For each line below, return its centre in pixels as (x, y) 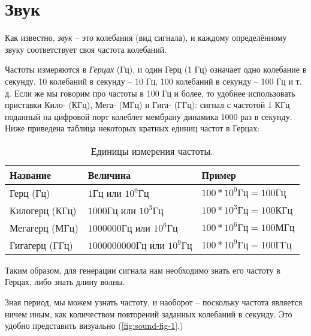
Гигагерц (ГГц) (41, 245)
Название (31, 175)
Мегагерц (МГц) (44, 227)
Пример (219, 175)
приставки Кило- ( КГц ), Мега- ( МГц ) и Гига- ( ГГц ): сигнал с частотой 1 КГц (147, 105)
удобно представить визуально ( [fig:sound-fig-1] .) (94, 325)
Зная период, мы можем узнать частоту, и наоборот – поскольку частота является (154, 302)
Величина (109, 175)
